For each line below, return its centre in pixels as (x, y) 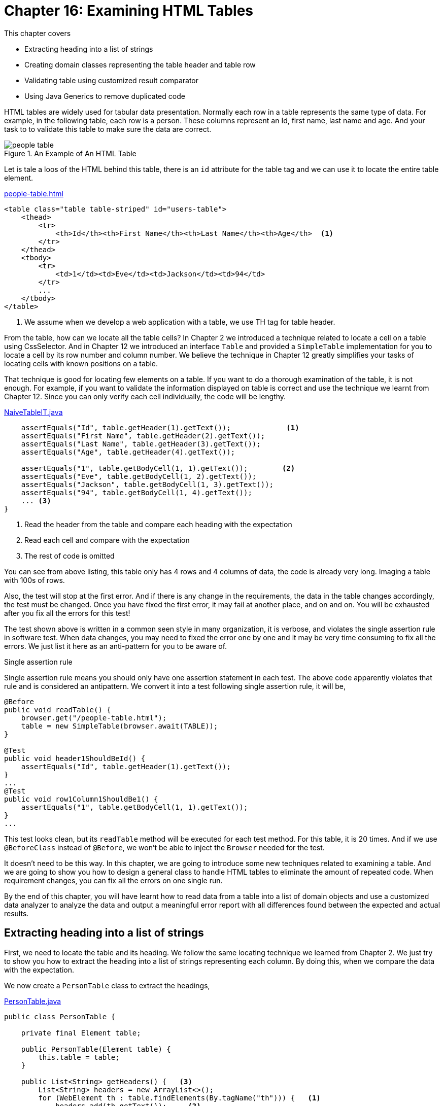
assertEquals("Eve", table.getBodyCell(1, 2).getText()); (139, 476)
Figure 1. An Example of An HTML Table (70, 153)
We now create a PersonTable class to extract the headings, (107, 985)
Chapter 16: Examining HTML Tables (129, 11)
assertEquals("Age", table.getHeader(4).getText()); (128, 452)
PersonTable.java (33, 1001)
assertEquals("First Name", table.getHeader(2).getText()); (143, 436)
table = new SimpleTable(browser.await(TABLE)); (119, 726)
